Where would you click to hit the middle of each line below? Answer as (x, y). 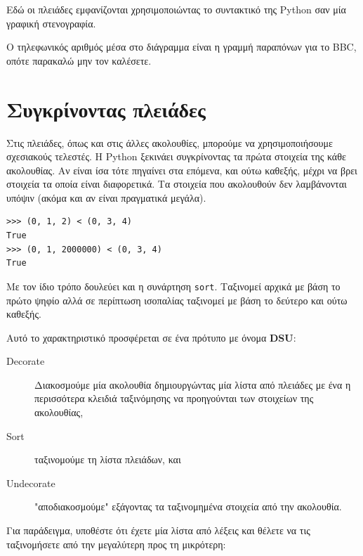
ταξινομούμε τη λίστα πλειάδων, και (108, 459)
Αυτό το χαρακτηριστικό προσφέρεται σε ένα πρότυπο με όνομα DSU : (151, 337)
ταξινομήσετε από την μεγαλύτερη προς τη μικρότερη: (116, 544)
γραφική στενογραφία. (51, 23)
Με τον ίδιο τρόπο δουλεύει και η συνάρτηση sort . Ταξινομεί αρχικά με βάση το (173, 286)
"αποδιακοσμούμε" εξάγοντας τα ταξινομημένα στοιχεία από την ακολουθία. (188, 506)
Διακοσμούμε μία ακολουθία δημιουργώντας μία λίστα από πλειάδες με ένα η (193, 384)
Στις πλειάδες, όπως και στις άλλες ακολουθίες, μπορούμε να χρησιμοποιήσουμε (170, 142)
